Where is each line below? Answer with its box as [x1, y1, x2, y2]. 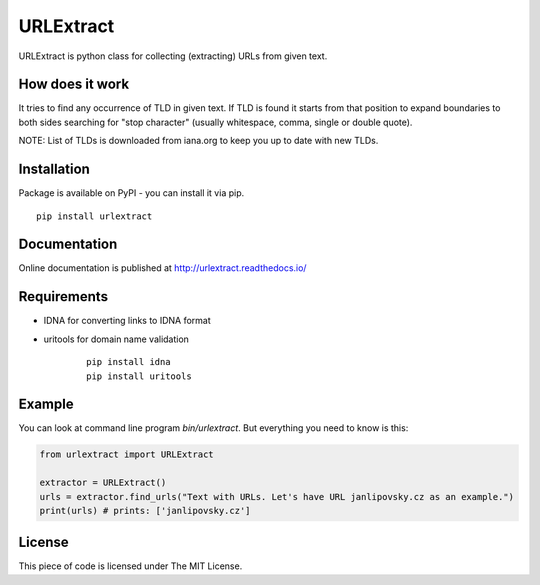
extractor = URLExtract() [39, 477, 167, 489]
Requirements [18, 288, 109, 305]
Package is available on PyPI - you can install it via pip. [18, 187, 245, 199]
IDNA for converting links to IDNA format [43, 315, 212, 327]
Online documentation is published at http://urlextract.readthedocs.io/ [18, 262, 307, 274]
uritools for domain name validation [43, 333, 190, 345]
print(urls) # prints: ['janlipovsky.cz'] [39, 505, 251, 516]
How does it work [18, 76, 130, 93]
